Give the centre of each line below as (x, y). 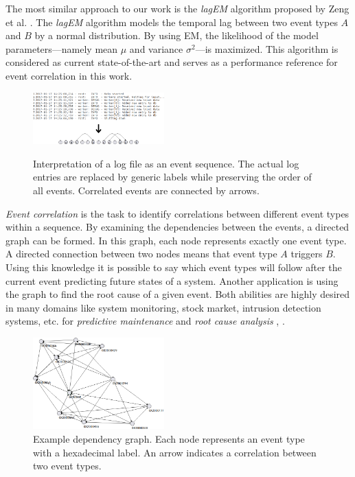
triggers (307, 254)
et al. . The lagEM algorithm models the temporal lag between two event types (172, 22)
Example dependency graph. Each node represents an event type (169, 438)
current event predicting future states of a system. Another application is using (172, 280)
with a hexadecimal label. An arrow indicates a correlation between (175, 452)
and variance (156, 48)
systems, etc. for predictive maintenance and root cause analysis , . (145, 321)
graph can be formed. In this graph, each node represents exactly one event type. (176, 240)
